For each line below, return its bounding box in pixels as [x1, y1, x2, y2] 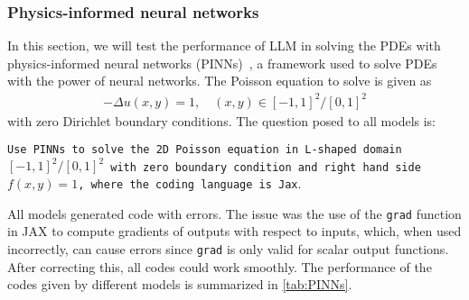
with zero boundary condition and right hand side [110, 160, 421, 174]
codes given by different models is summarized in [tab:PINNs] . [7, 275, 352, 294]
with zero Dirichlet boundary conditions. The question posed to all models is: [7, 111, 436, 130]
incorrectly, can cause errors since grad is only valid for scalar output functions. [7, 239, 449, 258]
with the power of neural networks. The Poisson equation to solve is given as [7, 71, 432, 90]
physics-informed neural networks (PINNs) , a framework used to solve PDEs [7, 53, 437, 72]
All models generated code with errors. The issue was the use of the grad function [7, 204, 462, 223]
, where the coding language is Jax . [78, 173, 302, 192]
